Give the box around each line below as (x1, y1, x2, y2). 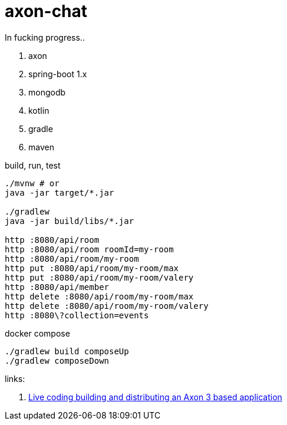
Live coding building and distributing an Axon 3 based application (28, 391, 282, 402)
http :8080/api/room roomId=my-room (5, 244, 174, 254)
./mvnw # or (5, 178, 60, 188)
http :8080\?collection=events (5, 310, 149, 320)
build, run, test (5, 160, 61, 170)
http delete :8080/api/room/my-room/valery (5, 301, 209, 311)
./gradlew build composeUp (5, 346, 129, 356)
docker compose (5, 328, 70, 338)
